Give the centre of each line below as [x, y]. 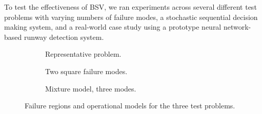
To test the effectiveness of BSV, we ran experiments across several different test [130, 7]
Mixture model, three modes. [91, 88]
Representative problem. [83, 54]
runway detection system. [64, 37]
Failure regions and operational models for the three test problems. [130, 106]
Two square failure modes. [86, 71]
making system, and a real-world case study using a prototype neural [113, 27]
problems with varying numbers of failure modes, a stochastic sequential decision [131, 17]
